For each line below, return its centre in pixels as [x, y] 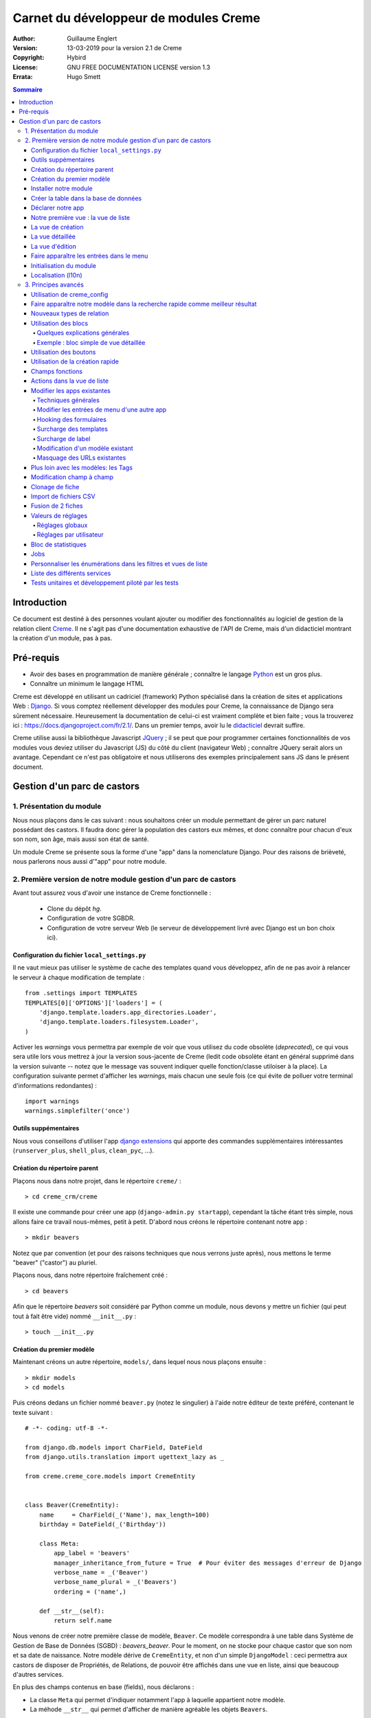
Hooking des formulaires [71, 419]
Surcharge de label [64, 438]
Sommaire [27, 89]
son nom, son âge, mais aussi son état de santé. [81, 839]
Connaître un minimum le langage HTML [87, 684]
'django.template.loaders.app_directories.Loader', [128, 1012]
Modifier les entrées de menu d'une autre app [102, 410]
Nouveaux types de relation [70, 313]
